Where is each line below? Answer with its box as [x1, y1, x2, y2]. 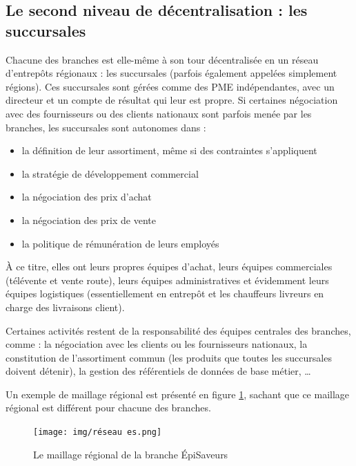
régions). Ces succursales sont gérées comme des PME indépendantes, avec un [6, 79, 335, 93]
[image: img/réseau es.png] [33, 427, 162, 438]
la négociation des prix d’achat [21, 189, 152, 204]
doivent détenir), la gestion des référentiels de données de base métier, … [6, 364, 311, 378]
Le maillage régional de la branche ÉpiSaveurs [33, 447, 228, 461]
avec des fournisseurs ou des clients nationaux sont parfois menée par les [6, 106, 312, 120]
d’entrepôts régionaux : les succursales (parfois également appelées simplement [6, 66, 337, 80]
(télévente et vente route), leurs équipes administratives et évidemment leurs [6, 272, 329, 287]
